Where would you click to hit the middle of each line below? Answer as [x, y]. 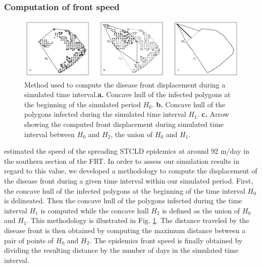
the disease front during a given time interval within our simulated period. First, [129, 180]
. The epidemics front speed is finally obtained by [166, 240]
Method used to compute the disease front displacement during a [125, 84]
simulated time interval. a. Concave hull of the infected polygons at [127, 94]
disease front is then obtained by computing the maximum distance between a [125, 230]
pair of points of [29, 240]
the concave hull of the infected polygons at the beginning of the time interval [125, 190]
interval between [49, 134]
